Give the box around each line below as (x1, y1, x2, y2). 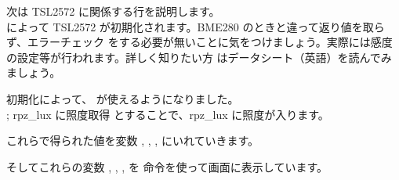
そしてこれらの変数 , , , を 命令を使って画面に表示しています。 (6, 158, 328, 175)
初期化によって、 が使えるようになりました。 (6, 90, 239, 106)
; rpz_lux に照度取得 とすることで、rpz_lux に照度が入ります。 (6, 106, 329, 122)
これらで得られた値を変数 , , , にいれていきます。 (6, 132, 259, 149)
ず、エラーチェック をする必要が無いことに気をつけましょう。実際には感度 (6, 34, 393, 50)
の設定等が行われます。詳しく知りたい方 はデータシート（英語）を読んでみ (6, 49, 392, 65)
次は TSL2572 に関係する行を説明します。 (6, 3, 220, 19)
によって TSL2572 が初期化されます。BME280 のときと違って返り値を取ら (6, 18, 385, 34)
